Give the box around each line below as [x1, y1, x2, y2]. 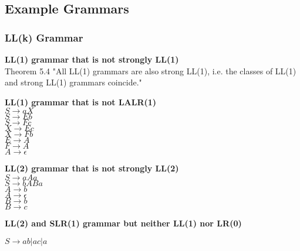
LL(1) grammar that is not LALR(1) [5, 95, 157, 108]
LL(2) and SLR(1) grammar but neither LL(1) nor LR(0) [5, 216, 242, 229]
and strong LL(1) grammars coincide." [5, 76, 142, 88]
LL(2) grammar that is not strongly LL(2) [5, 162, 179, 174]
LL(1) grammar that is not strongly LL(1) [5, 53, 179, 65]
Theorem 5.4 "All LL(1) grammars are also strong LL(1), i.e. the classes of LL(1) [5, 64, 296, 77]
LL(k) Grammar [5, 30, 83, 44]
